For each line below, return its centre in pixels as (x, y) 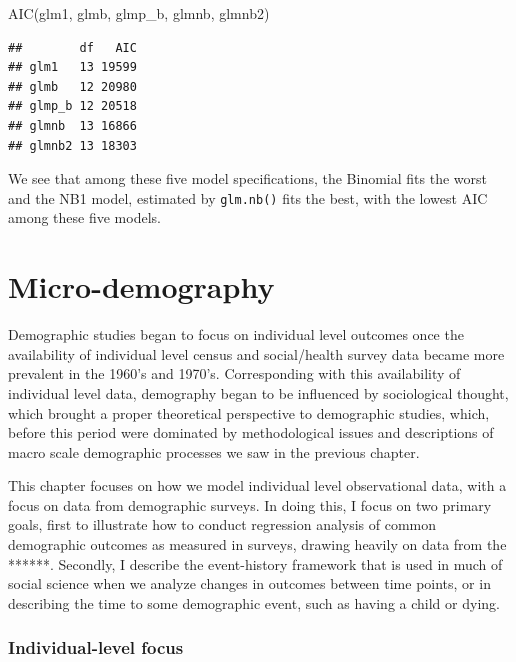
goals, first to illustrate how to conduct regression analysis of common (222, 524)
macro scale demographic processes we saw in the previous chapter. (214, 451)
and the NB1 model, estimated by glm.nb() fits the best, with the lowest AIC (248, 197)
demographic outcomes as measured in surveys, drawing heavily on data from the (257, 544)
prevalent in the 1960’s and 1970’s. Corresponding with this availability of (234, 373)
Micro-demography (141, 286)
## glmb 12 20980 (72, 86)
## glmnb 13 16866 (72, 125)
